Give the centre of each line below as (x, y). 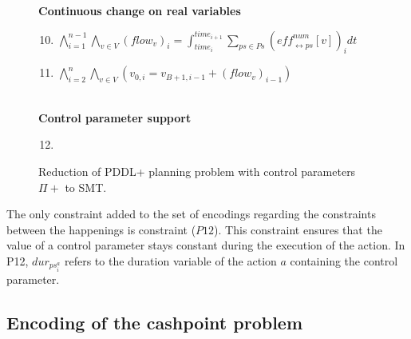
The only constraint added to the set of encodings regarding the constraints (191, 214)
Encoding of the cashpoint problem (155, 322)
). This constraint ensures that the (298, 229)
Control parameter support (115, 117)
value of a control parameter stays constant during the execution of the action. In (206, 245)
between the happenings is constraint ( (101, 229)
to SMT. (86, 187)
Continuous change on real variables (140, 10)
